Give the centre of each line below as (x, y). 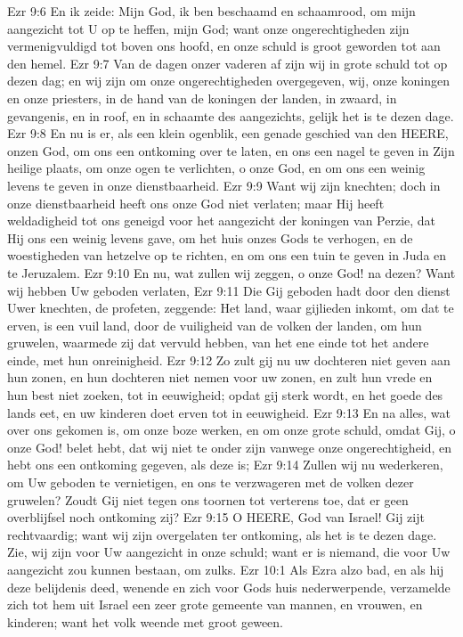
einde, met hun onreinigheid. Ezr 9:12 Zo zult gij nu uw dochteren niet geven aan (229, 359)
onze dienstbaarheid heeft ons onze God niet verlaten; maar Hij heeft (196, 203)
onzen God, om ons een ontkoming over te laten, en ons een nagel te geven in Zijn (231, 150)
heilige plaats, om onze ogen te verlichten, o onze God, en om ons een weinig (216, 168)
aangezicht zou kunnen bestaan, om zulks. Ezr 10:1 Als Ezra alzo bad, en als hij (226, 569)
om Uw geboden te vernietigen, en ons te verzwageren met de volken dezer (211, 482)
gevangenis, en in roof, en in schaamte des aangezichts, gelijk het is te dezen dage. (231, 115)
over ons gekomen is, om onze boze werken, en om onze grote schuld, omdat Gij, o (231, 430)
